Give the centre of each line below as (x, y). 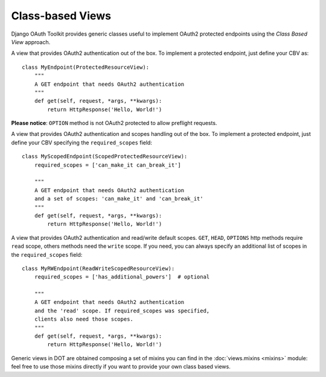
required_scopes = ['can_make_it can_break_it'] (107, 165)
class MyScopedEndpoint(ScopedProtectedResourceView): (105, 156)
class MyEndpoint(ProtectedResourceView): (86, 67)
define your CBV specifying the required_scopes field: (81, 143)
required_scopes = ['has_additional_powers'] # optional (122, 277)
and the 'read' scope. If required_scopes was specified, (122, 311)
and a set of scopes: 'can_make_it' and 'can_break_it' (119, 199)
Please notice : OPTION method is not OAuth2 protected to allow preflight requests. (114, 123)
